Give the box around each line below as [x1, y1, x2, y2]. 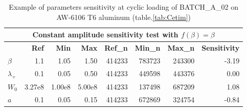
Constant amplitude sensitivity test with [32, 29, 178, 40]
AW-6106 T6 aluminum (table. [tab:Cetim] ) [56, 11, 191, 22]
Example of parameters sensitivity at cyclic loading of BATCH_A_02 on [9, 2, 239, 12]
